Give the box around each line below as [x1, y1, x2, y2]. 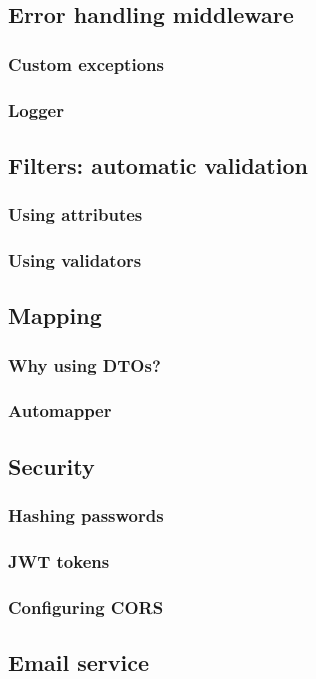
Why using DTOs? [8, 352, 161, 377]
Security [8, 450, 95, 481]
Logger [8, 97, 64, 122]
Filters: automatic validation [8, 149, 308, 180]
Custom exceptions [8, 51, 164, 76]
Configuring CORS [8, 594, 164, 619]
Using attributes [8, 202, 143, 227]
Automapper [8, 398, 112, 423]
